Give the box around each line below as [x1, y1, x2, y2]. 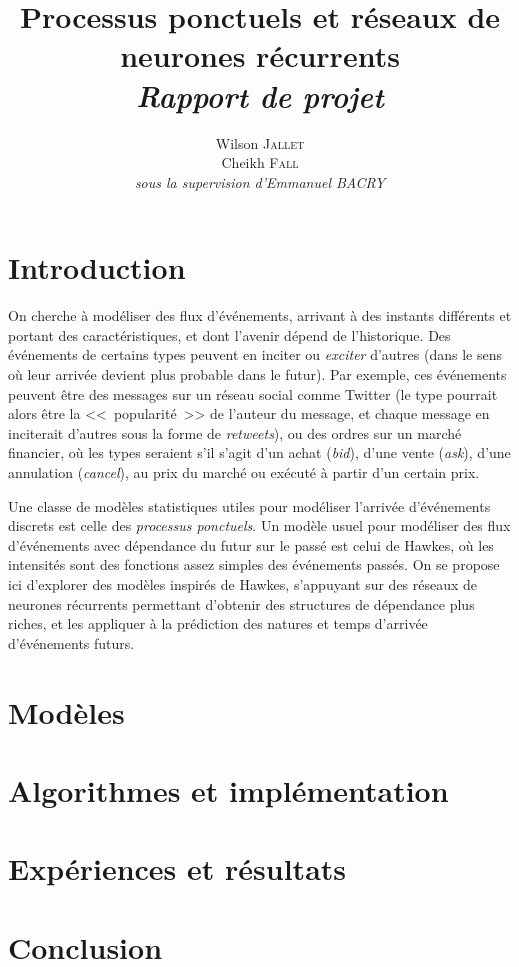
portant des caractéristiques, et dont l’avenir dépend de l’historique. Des [8, 324, 451, 345]
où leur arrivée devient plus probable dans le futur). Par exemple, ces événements [8, 364, 507, 384]
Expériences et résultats [8, 848, 347, 889]
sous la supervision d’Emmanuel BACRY [134, 171, 386, 192]
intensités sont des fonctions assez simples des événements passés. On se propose [8, 554, 500, 575]
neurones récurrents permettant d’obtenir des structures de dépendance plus [8, 593, 475, 614]
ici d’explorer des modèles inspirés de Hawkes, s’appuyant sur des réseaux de [8, 573, 478, 594]
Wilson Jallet [215, 132, 305, 153]
